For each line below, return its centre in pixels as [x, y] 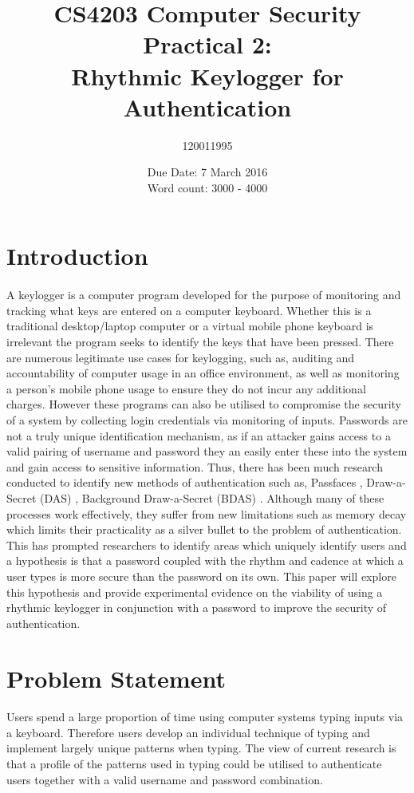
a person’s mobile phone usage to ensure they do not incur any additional [186, 388]
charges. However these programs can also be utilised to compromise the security [204, 404]
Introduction [77, 256]
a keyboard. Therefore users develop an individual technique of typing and [188, 732]
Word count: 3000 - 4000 [207, 187]
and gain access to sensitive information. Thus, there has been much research [195, 466]
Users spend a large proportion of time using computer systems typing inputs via [205, 717]
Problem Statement [116, 678]
